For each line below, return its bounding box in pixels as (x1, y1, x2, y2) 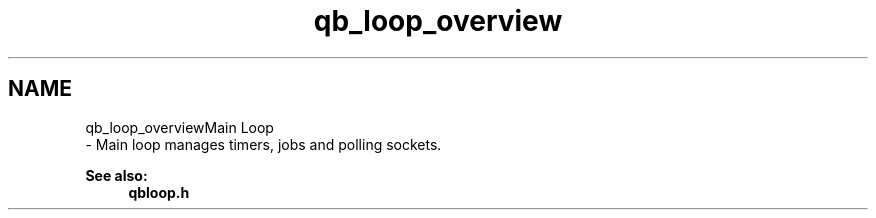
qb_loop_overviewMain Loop (85, 118, 274, 136)
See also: (85, 166, 148, 184)
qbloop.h (128, 183, 190, 201)
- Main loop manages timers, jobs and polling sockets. (85, 135, 442, 153)
